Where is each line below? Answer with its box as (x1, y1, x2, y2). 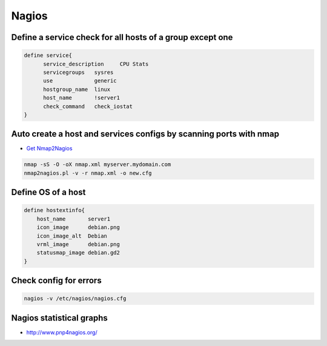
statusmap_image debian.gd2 (36, 249, 121, 256)
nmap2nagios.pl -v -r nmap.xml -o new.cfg (24, 170, 152, 176)
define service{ (24, 52, 73, 59)
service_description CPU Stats (43, 61, 149, 67)
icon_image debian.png (36, 224, 121, 231)
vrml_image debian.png (36, 241, 121, 248)
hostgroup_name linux (43, 85, 111, 93)
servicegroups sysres (43, 68, 114, 76)
